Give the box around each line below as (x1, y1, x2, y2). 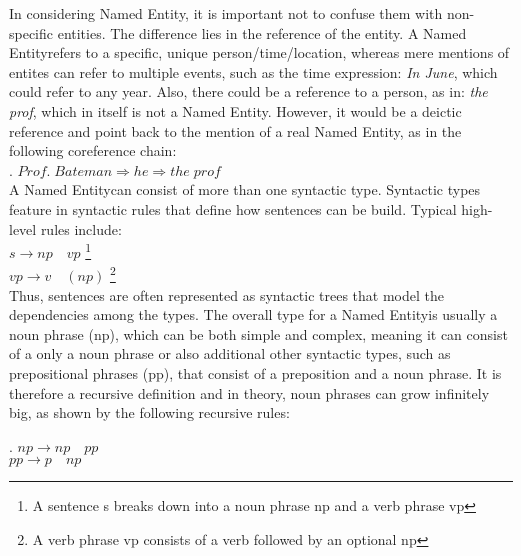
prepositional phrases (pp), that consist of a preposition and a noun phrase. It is (9, 363, 502, 383)
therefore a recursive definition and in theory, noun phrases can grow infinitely (9, 382, 490, 403)
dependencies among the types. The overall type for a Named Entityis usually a (9, 304, 498, 325)
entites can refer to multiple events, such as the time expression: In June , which (9, 61, 498, 82)
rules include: (40, 218, 122, 239)
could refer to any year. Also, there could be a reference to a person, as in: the (9, 81, 488, 102)
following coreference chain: (9, 140, 177, 161)
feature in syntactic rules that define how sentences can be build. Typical (9, 198, 457, 219)
